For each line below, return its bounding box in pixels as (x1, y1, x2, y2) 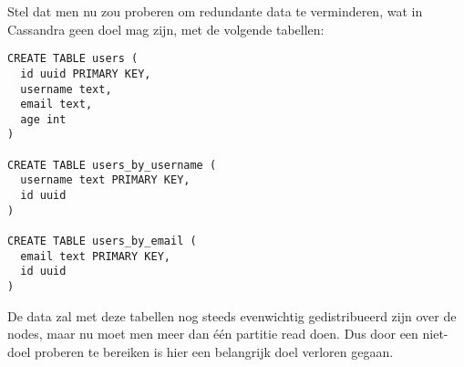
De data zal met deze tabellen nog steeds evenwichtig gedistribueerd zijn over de (7, 306, 457, 325)
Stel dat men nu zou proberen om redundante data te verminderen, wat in (7, 2, 423, 20)
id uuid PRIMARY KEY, (20, 67, 151, 80)
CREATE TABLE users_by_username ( (7, 158, 217, 172)
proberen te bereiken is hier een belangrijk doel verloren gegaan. (34, 341, 394, 361)
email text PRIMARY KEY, (20, 249, 170, 263)
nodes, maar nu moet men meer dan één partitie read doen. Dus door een (7, 324, 418, 343)
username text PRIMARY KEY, (20, 173, 191, 187)
